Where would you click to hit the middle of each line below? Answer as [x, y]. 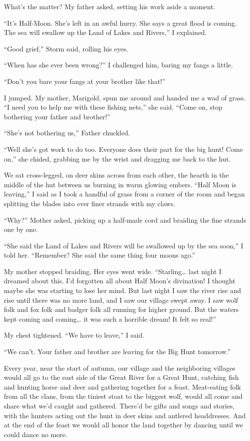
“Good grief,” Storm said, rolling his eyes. [66, 48]
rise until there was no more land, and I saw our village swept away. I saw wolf [121, 300]
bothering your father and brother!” [57, 116]
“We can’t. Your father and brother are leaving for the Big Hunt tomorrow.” [117, 351]
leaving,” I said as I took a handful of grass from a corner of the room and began [125, 194]
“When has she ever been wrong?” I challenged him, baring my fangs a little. [118, 65]
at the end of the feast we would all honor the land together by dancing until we [124, 425]
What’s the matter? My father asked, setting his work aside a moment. [110, 6]
